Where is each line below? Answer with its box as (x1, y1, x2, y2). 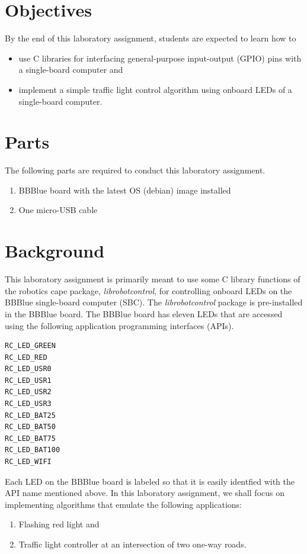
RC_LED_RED (5, 353, 47, 362)
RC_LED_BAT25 (5, 411, 56, 420)
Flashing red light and (18, 518, 100, 530)
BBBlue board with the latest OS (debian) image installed (18, 183, 231, 196)
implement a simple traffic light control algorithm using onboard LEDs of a (18, 83, 292, 95)
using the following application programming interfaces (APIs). (5, 319, 234, 331)
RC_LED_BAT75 (5, 434, 56, 443)
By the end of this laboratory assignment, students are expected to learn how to (5, 32, 296, 44)
